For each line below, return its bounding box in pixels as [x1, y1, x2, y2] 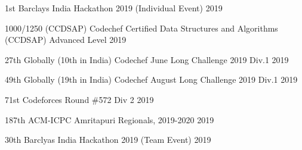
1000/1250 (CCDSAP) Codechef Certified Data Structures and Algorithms [5, 21, 278, 34]
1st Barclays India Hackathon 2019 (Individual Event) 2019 [5, 2, 223, 14]
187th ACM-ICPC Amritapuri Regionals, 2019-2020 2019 [5, 113, 214, 126]
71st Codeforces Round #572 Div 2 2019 [5, 93, 154, 105]
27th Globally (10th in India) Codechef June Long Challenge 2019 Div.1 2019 [5, 53, 289, 65]
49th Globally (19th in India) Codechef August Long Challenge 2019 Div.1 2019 [5, 73, 298, 86]
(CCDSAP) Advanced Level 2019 [5, 33, 127, 46]
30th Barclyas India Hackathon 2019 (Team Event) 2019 [5, 133, 211, 146]
